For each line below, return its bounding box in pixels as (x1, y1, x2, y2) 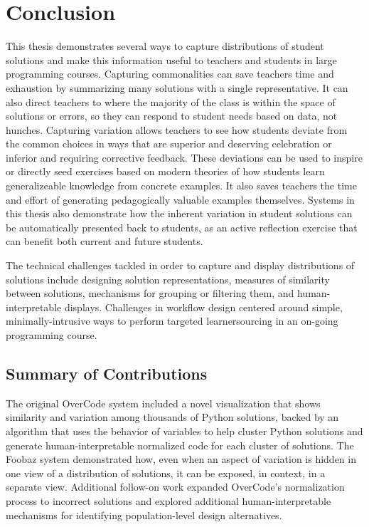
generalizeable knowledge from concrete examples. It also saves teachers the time (6, 178, 357, 193)
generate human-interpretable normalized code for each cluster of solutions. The (6, 437, 354, 452)
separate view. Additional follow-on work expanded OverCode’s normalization (6, 479, 345, 494)
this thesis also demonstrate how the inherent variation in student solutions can (6, 206, 353, 221)
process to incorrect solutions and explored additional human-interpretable (6, 493, 331, 508)
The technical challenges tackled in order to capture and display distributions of (6, 258, 355, 273)
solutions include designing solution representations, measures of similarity (6, 271, 330, 286)
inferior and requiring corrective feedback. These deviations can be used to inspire (6, 150, 363, 165)
